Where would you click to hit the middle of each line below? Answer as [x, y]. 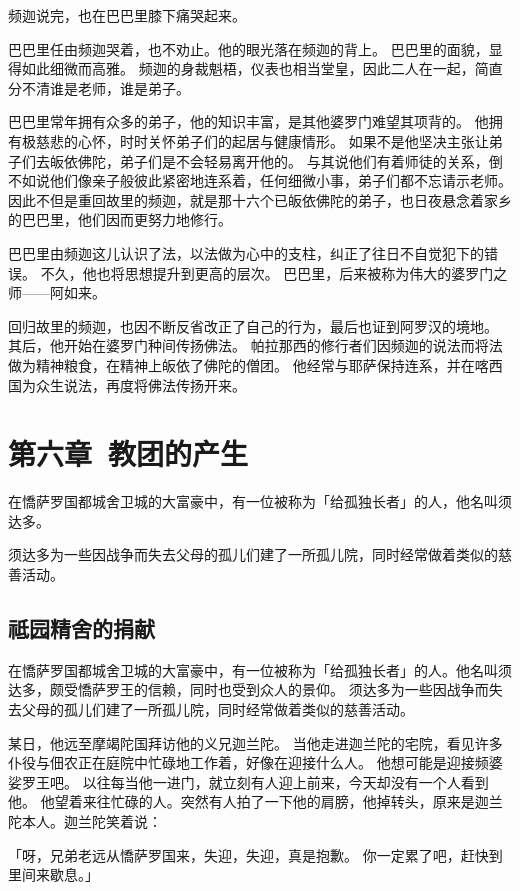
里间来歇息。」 [53, 874]
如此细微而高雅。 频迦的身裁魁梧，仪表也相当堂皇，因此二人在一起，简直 [262, 68]
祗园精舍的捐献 [81, 627]
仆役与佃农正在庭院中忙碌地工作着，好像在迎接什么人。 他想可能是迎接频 [248, 762]
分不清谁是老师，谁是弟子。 [99, 87]
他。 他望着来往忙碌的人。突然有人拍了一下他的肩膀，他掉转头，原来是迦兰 [255, 801]
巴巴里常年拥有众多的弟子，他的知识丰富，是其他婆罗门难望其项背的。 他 [248, 121]
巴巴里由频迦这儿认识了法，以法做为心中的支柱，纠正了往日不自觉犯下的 [246, 252]
